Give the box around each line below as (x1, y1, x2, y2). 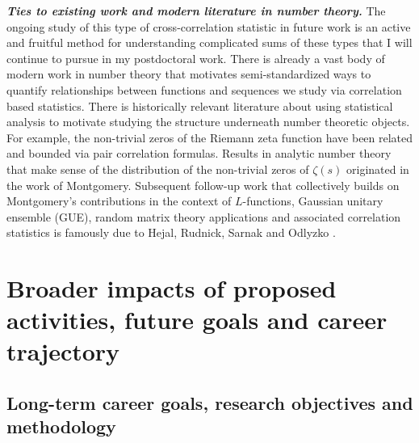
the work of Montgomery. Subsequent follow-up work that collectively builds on (6, 176, 400, 193)
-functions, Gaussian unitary (242, 192, 383, 209)
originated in (346, 160, 409, 177)
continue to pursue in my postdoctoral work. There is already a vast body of (6, 49, 385, 66)
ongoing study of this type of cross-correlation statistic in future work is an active (6, 18, 411, 35)
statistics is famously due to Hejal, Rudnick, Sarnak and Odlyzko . (6, 224, 336, 241)
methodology (6, 414, 116, 439)
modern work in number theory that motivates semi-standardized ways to (6, 65, 371, 82)
